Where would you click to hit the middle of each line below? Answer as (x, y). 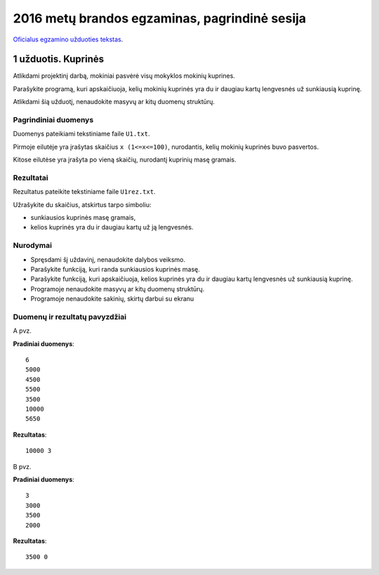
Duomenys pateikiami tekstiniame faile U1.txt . (81, 134)
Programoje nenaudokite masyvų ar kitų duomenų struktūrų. (118, 289)
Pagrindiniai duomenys (53, 120)
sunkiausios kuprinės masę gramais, (83, 218)
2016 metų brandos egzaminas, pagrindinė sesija (160, 18)
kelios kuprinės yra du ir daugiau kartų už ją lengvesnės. (112, 227)
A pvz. (22, 331)
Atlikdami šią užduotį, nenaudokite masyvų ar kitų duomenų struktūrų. (114, 102)
